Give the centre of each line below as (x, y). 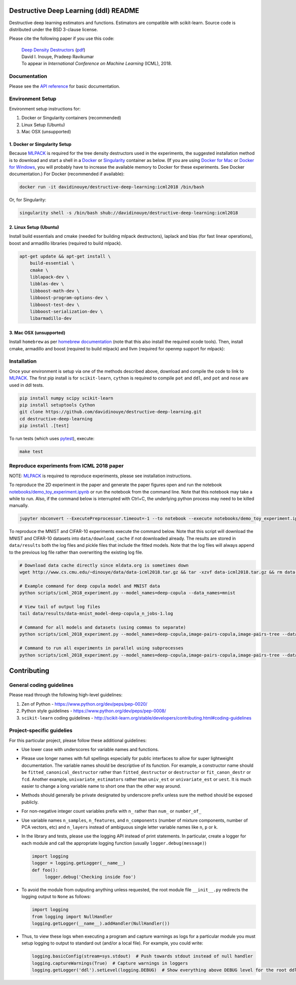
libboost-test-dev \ (55, 304)
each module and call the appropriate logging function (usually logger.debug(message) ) (114, 843)
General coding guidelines (41, 685)
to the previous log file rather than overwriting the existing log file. (76, 552)
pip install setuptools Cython (57, 405)
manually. (19, 505)
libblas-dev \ (47, 284)
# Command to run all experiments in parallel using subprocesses (101, 648)
